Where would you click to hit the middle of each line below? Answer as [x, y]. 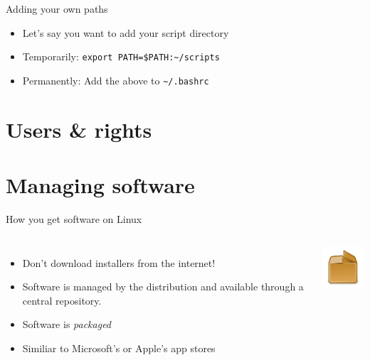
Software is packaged [67, 324]
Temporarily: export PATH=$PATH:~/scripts [121, 56]
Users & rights [79, 129]
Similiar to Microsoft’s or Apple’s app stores [119, 348]
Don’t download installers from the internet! [119, 262]
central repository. [62, 300]
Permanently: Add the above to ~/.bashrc [116, 80]
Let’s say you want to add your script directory [126, 32]
